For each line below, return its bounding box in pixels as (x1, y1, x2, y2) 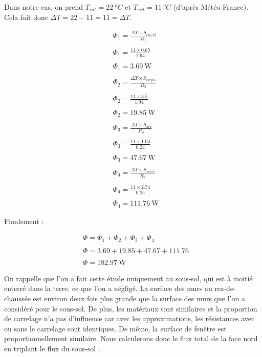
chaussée (4, 293, 31, 304)
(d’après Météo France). (173, 2, 249, 12)
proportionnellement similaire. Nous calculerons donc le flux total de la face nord (4, 333, 258, 344)
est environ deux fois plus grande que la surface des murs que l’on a (33, 293, 245, 304)
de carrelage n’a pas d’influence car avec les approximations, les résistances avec (4, 313, 255, 324)
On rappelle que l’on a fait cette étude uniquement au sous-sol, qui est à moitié (4, 273, 253, 283)
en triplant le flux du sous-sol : (4, 343, 100, 353)
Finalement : (4, 215, 44, 226)
